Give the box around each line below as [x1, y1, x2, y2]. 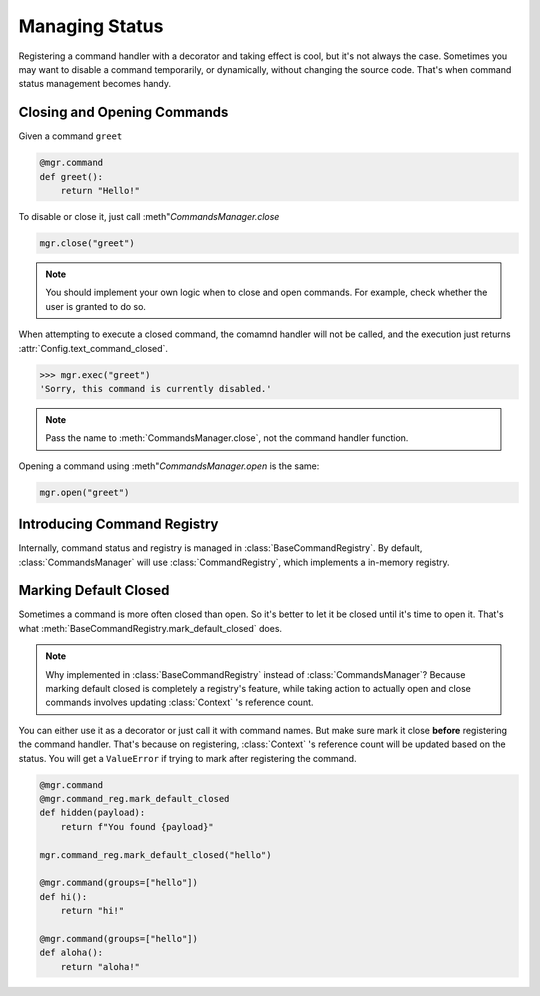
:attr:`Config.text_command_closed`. [18, 342, 169, 354]
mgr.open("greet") [39, 486, 130, 498]
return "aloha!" [60, 961, 140, 972]
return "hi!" [60, 905, 125, 917]
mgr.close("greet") [39, 237, 135, 249]
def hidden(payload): [39, 807, 146, 819]
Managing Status [18, 15, 164, 37]
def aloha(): [39, 947, 104, 959]
